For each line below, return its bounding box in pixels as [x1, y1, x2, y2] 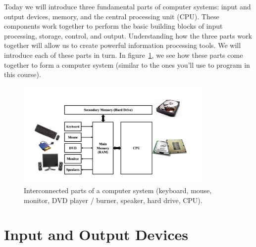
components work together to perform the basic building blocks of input [4, 21, 223, 31]
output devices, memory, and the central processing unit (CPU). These [4, 11, 219, 21]
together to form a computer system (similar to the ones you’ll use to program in [4, 59, 250, 70]
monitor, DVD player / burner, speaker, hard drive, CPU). [24, 195, 203, 206]
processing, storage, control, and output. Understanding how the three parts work [4, 30, 252, 41]
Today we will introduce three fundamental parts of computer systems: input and [4, 1, 251, 11]
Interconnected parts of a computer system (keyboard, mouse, [24, 185, 212, 196]
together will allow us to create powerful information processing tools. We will [4, 40, 241, 50]
